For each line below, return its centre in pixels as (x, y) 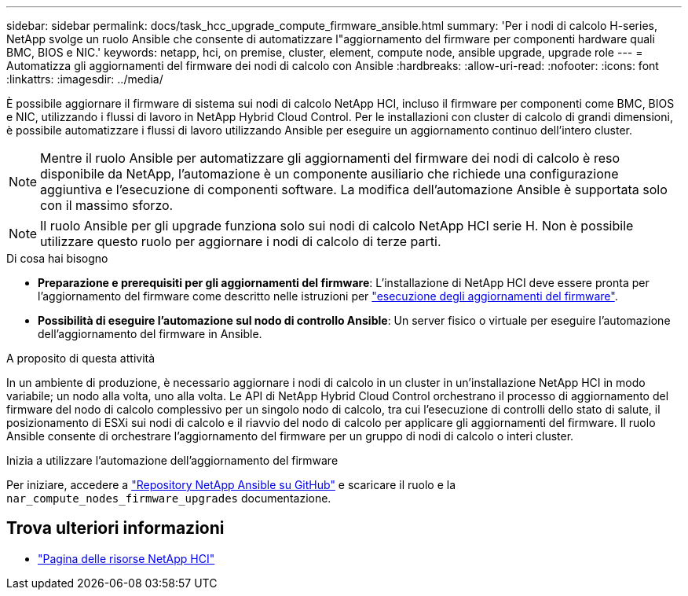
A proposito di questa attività (81, 358)
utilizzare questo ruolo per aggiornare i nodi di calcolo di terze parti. (241, 241)
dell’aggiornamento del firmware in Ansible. (150, 334)
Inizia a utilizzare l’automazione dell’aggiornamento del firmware (172, 460)
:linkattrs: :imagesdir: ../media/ (85, 79)
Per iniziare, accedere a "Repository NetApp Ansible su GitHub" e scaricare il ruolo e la (231, 485)
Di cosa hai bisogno (57, 258)
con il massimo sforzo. (107, 205)
